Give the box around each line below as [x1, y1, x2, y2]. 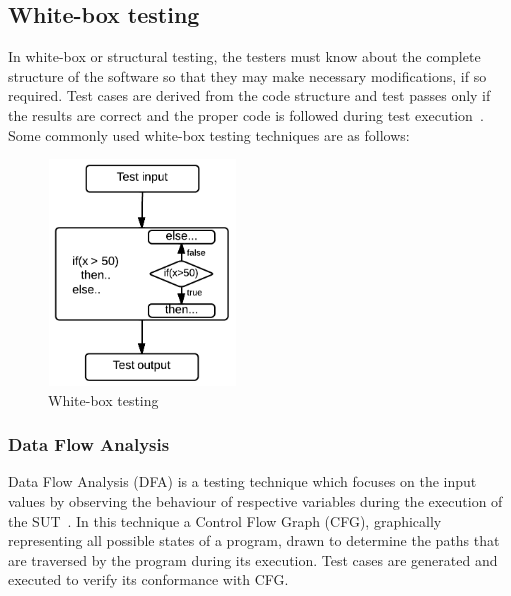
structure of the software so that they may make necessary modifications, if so [8, 65, 487, 86]
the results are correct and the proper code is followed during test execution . [8, 104, 484, 125]
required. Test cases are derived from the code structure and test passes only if [8, 85, 491, 106]
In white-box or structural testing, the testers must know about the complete [8, 46, 481, 67]
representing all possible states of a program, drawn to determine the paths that [8, 530, 500, 551]
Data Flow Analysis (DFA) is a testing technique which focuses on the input [8, 471, 477, 492]
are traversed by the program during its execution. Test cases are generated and [8, 549, 498, 570]
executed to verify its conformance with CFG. [8, 569, 289, 590]
